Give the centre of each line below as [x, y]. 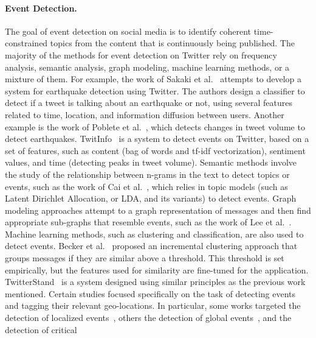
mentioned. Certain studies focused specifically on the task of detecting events [150, 293]
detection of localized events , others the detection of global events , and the [148, 318]
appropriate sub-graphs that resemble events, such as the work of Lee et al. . [148, 222]
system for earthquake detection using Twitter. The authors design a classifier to [155, 90]
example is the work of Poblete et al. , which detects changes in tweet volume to [155, 126]
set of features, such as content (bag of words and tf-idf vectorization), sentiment [155, 150]
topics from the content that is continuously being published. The [172, 43]
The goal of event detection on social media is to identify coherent [128, 31]
